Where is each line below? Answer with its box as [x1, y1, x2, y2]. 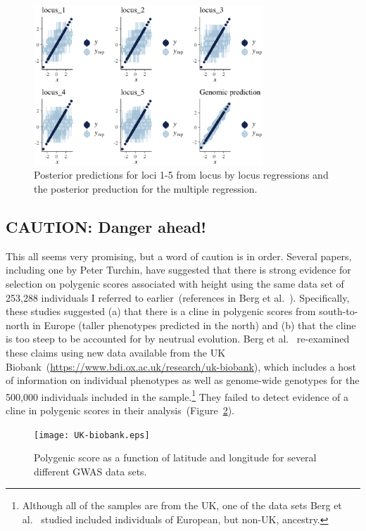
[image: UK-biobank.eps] [34, 430, 150, 440]
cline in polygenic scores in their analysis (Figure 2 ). [6, 402, 234, 417]
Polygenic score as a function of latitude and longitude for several [34, 450, 317, 465]
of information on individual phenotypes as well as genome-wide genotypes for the [6, 373, 360, 388]
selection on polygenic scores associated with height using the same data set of [6, 276, 344, 290]
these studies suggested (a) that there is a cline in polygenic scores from [6, 304, 316, 319]
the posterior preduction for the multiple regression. [34, 181, 258, 196]
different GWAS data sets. [34, 463, 147, 478]
